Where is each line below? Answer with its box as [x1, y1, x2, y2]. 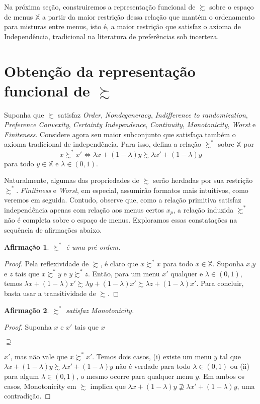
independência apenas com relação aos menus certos [4, 204, 164, 215]
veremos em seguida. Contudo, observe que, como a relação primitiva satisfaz [4, 194, 241, 205]
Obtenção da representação [4, 60, 196, 81]
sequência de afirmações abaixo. [4, 224, 102, 235]
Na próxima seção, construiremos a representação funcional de [4, 2, 196, 12]
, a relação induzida [173, 204, 234, 215]
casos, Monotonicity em [4, 380, 76, 391]
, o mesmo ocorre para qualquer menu [76, 370, 193, 381]
